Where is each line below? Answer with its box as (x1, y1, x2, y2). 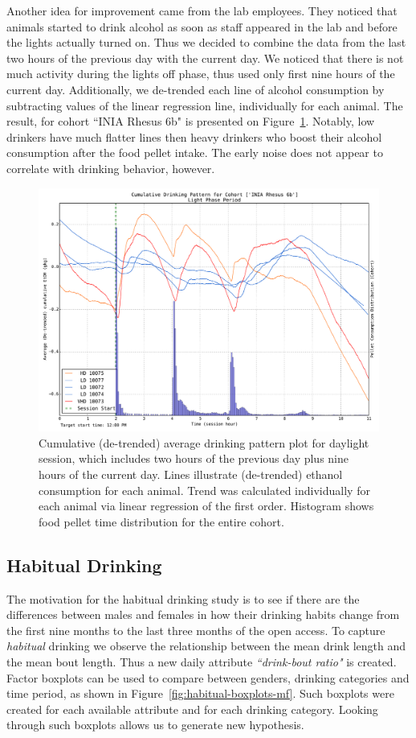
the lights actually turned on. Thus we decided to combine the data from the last (6, 34, 406, 51)
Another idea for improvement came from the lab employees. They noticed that (6, 2, 398, 19)
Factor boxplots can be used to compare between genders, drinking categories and (6, 669, 410, 686)
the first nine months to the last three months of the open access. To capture (6, 621, 385, 638)
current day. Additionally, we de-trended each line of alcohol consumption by (6, 80, 385, 97)
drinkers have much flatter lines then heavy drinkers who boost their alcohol (6, 128, 382, 145)
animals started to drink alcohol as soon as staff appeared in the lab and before (6, 18, 398, 35)
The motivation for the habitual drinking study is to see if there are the (6, 590, 360, 607)
